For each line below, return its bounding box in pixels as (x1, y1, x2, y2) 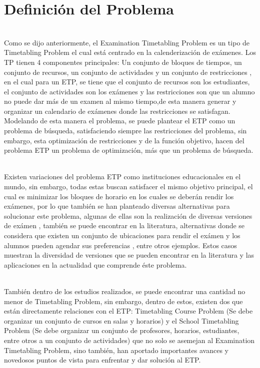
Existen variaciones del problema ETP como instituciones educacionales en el (4, 171, 241, 182)
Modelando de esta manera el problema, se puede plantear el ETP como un (4, 115, 235, 126)
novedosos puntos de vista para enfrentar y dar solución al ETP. (4, 355, 201, 365)
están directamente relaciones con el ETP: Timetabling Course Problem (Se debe (4, 306, 253, 316)
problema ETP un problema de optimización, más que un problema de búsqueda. (4, 145, 253, 155)
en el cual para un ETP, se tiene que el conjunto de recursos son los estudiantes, (4, 76, 250, 87)
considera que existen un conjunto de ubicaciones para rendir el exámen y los (4, 230, 240, 240)
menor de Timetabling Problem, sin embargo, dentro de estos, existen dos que (4, 296, 243, 306)
